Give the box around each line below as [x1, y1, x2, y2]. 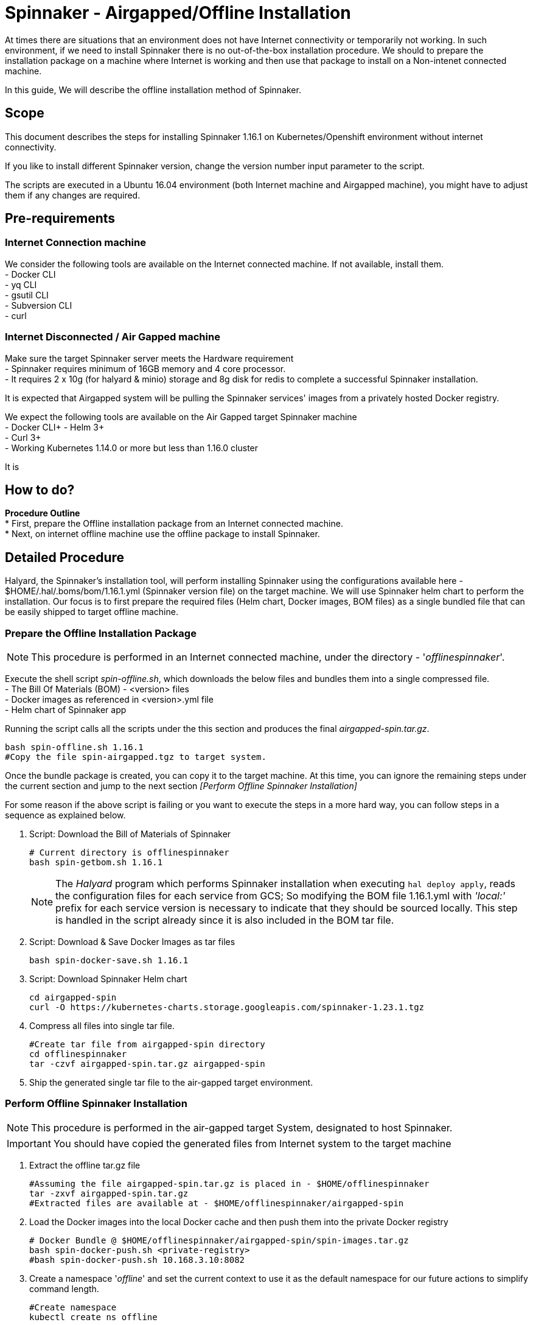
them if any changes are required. [5, 189, 141, 200]
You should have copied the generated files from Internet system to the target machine [53, 1137, 451, 1150]
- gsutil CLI [5, 289, 49, 300]
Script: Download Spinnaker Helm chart [29, 974, 187, 984]
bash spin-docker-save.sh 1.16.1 [29, 955, 189, 965]
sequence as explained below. [5, 810, 126, 820]
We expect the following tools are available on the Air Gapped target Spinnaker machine [5, 411, 357, 422]
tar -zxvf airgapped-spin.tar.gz [29, 1188, 189, 1198]
